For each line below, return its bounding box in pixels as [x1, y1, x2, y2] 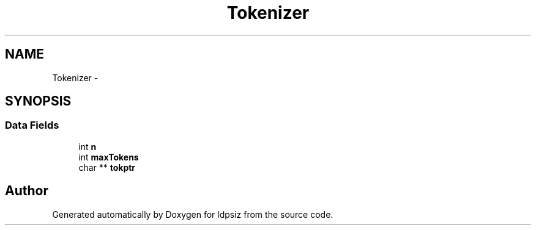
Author [5, 183, 48, 199]
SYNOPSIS [5, 93, 72, 109]
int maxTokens [78, 151, 139, 162]
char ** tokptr [78, 162, 136, 173]
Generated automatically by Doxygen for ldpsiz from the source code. [52, 209, 333, 220]
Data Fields [5, 119, 59, 132]
